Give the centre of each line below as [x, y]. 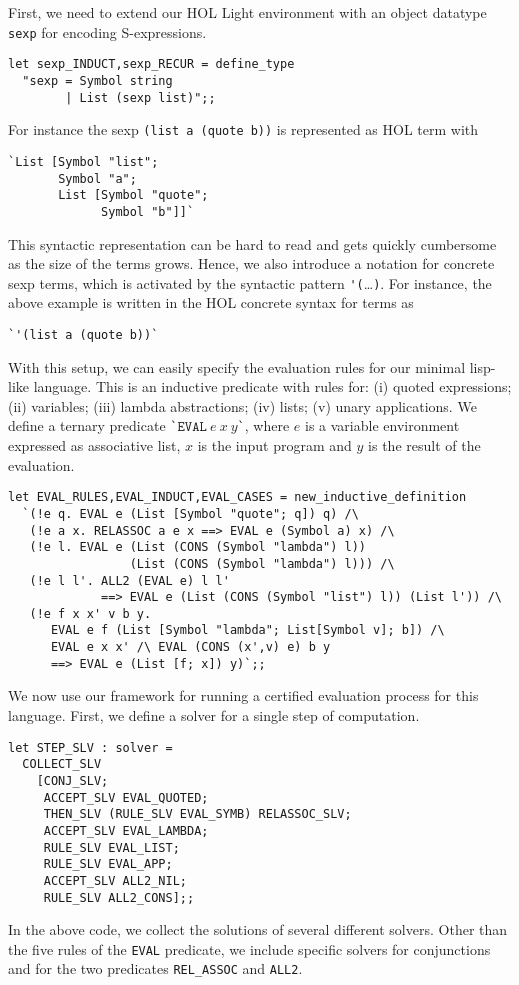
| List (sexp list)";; [140, 97]
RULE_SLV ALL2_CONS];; [119, 897]
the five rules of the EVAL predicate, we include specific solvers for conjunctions [249, 948]
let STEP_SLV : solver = [90, 747]
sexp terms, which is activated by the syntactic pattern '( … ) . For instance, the [250, 282]
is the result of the [424, 445]
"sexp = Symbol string [97, 80]
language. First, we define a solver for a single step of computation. [214, 715]
